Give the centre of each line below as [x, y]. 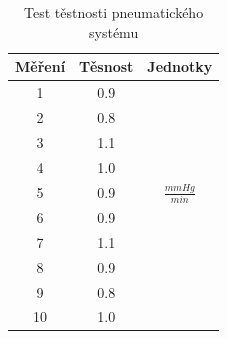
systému [114, 31]
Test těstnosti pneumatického [114, 12]
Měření [40, 66]
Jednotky [180, 66]
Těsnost [106, 66]
